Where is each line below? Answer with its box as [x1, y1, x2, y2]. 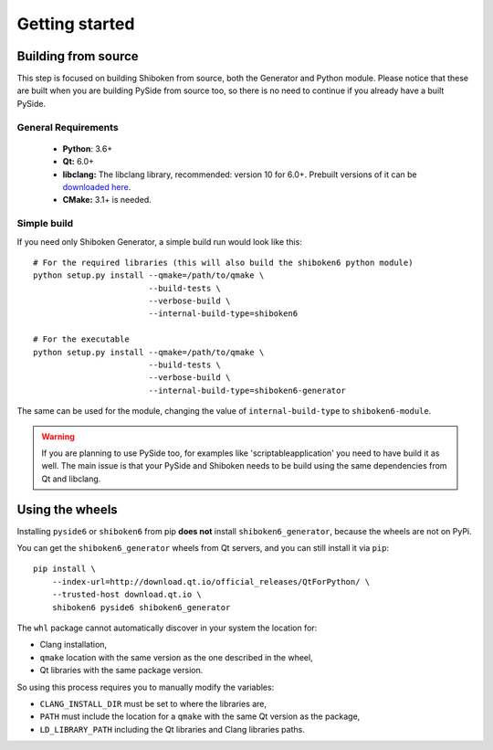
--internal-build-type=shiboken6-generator [148, 385, 346, 396]
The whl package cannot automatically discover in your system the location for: [16, 622, 318, 633]
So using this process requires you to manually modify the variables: [16, 681, 275, 692]
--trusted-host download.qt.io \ [51, 589, 203, 600]
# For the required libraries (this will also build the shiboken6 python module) [33, 257, 414, 268]
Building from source [16, 48, 139, 64]
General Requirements [16, 121, 119, 133]
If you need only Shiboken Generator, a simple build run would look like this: [16, 236, 303, 247]
